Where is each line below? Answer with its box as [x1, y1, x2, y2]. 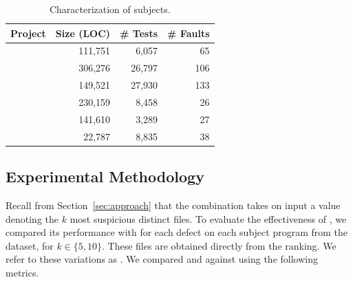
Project [10, 25, 46, 40]
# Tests [120, 25, 158, 40]
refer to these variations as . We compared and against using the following [6, 252, 318, 266]
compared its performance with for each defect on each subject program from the [6, 225, 348, 239]
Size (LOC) [55, 25, 111, 40]
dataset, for [6, 238, 54, 252]
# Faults [167, 25, 210, 40]
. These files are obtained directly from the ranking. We [102, 238, 336, 252]
